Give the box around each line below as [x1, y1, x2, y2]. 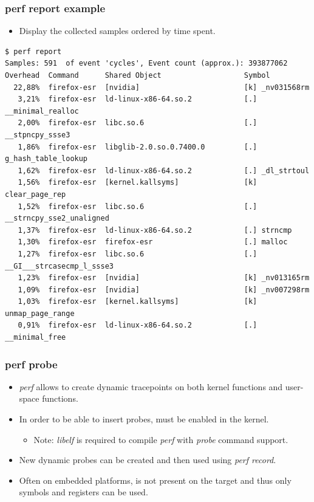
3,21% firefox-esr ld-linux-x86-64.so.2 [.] [18, 95, 258, 104]
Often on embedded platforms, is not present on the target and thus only [19, 473, 292, 486]
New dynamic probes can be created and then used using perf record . [19, 453, 276, 466]
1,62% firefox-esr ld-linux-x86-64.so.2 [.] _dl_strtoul [18, 166, 310, 175]
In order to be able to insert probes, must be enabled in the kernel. [19, 413, 269, 425]
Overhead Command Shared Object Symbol [5, 71, 270, 80]
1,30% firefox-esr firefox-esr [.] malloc [18, 238, 288, 247]
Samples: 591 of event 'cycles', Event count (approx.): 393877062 [5, 59, 288, 68]
